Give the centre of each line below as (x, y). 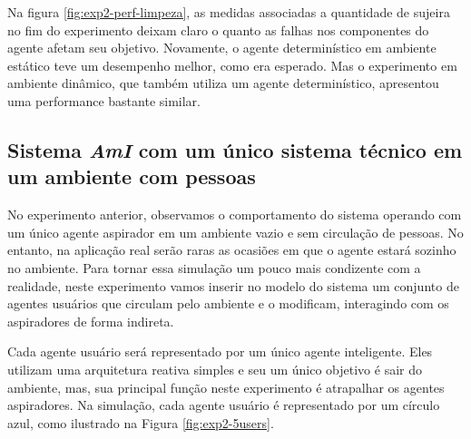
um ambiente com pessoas (132, 176)
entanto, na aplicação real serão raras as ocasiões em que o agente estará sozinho (232, 250)
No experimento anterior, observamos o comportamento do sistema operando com (235, 215)
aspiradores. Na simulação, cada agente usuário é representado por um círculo (224, 405)
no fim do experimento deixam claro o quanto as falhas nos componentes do (218, 29)
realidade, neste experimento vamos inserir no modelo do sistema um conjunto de (233, 285)
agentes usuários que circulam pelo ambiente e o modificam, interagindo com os (228, 303)
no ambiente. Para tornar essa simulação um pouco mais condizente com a (214, 267)
